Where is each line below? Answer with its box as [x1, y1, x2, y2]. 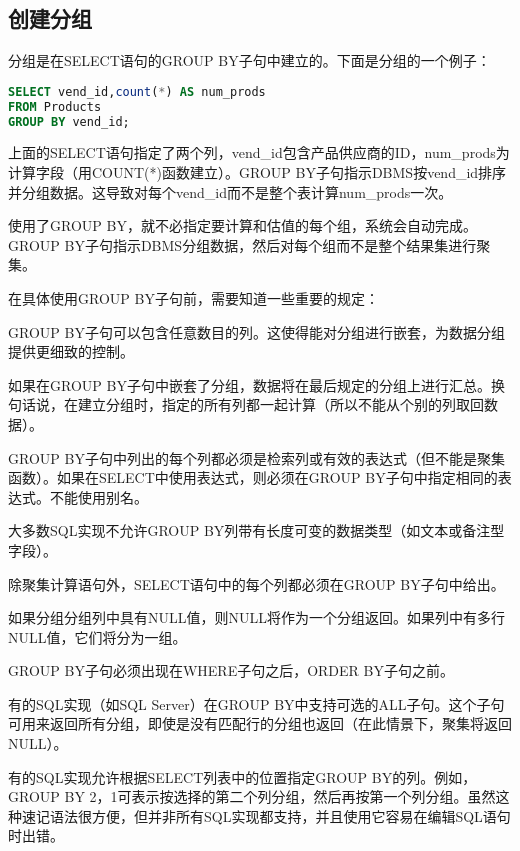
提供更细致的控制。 [8, 341, 134, 362]
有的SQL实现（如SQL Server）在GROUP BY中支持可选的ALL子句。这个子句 [8, 693, 505, 714]
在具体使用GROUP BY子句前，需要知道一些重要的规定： [8, 287, 379, 308]
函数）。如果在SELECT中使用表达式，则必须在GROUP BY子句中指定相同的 [8, 467, 498, 488]
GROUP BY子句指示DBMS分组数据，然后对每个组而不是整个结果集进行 [8, 234, 477, 255]
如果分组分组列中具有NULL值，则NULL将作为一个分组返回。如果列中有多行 [8, 607, 505, 628]
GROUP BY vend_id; [8, 114, 130, 129]
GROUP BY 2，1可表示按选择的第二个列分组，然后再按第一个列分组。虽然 [8, 786, 496, 807]
